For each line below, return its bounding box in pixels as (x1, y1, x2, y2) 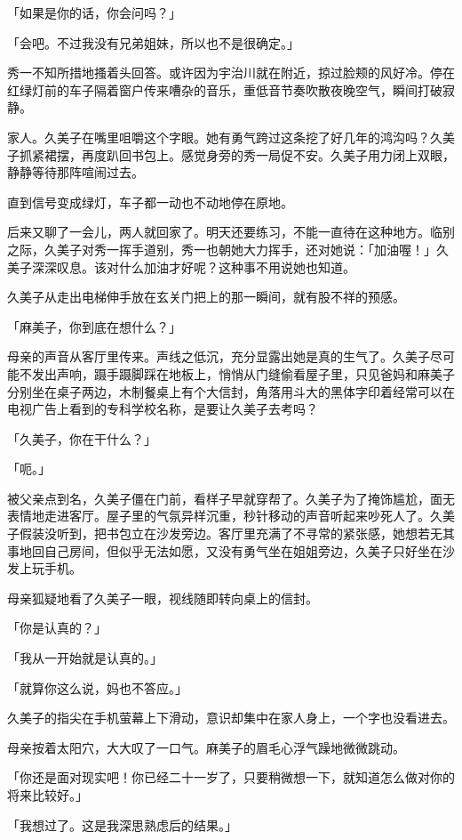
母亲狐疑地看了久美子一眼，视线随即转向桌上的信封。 (7, 588, 318, 607)
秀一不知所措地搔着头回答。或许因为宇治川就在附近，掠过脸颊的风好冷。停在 (7, 63, 455, 82)
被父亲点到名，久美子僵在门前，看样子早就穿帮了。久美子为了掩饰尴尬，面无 (7, 489, 455, 507)
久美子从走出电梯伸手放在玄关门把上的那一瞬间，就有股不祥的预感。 (7, 287, 405, 306)
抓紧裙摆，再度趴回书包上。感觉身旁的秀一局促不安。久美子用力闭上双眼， (19, 145, 455, 164)
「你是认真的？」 (7, 618, 107, 637)
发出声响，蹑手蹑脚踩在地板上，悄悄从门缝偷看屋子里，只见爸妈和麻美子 (31, 364, 455, 383)
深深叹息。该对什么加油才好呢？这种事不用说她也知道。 (31, 257, 355, 276)
